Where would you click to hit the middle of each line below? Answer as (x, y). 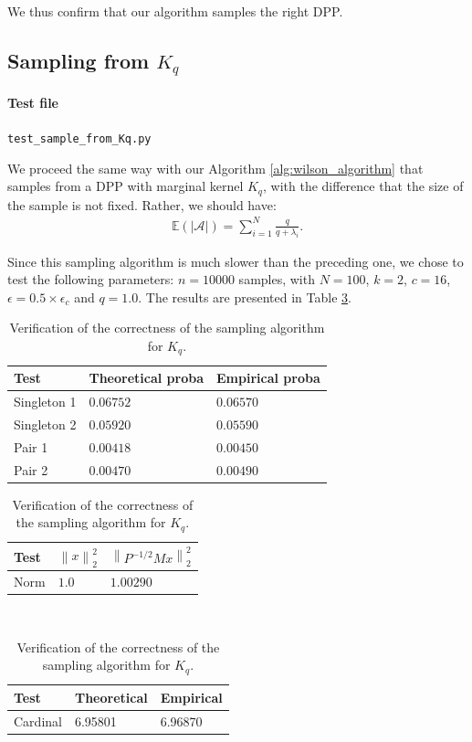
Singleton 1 (45, 402)
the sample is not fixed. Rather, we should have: (142, 204)
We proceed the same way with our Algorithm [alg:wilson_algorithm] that (215, 168)
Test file (33, 102)
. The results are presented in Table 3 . (245, 297)
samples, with (277, 279)
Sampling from (79, 60)
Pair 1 (31, 446)
